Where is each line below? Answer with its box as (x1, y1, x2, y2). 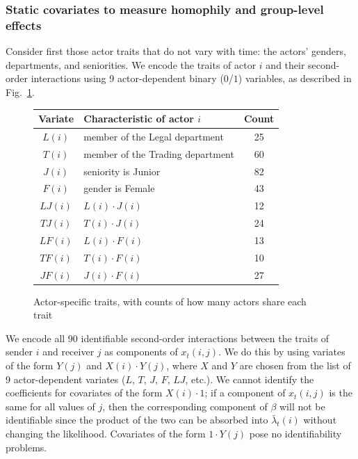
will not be (279, 398, 325, 413)
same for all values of (6, 398, 95, 413)
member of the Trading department (83, 146, 234, 161)
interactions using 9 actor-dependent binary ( (31, 71, 224, 86)
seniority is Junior (83, 163, 161, 178)
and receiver (42, 344, 95, 359)
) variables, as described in (238, 71, 352, 86)
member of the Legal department (83, 129, 224, 143)
